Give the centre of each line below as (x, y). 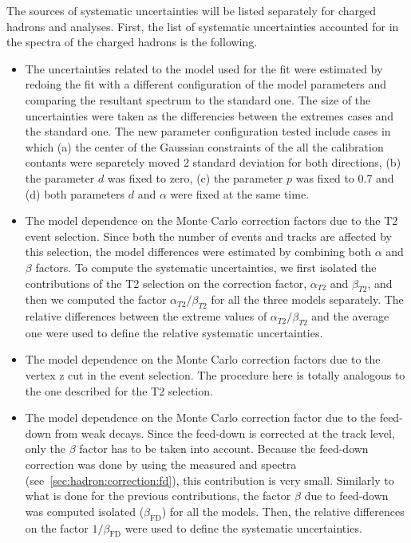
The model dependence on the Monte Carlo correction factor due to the (200, 417)
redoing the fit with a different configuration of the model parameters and (205, 84)
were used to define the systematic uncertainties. (243, 527)
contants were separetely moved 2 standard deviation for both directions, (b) (213, 162)
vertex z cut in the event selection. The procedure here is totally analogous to (215, 375)
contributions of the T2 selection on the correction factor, (166, 283)
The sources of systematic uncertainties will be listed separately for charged (192, 10)
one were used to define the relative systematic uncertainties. (174, 332)
